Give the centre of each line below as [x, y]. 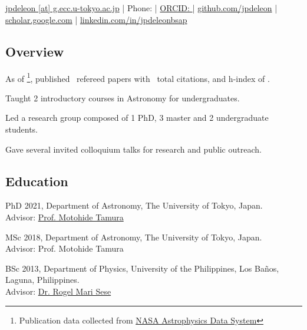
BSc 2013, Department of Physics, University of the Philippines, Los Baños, [142, 268]
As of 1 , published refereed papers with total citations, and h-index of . [138, 77]
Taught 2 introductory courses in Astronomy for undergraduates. [123, 98]
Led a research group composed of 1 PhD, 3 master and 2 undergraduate [137, 118]
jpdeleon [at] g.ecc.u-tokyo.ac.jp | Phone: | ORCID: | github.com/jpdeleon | [141, 8]
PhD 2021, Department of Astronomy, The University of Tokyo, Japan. [134, 205]
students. [22, 129]
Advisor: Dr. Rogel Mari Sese [58, 291]
